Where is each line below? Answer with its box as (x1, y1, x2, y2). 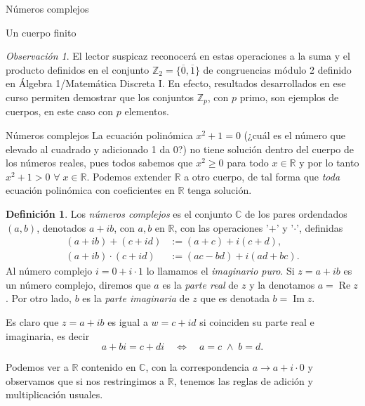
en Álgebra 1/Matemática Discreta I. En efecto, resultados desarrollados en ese (6, 76, 346, 91)
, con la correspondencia (145, 360, 249, 374)
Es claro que (6, 315, 59, 329)
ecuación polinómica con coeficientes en (6, 183, 175, 197)
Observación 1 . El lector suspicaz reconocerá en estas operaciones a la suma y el (6, 48, 350, 63)
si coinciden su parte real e (199, 315, 314, 329)
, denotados (36, 220, 86, 235)
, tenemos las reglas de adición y (173, 373, 313, 388)
